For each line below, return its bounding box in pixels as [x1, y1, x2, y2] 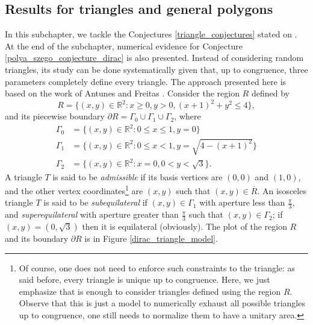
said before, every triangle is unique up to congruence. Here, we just [19, 273, 270, 286]
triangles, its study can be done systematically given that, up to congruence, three [5, 63, 308, 75]
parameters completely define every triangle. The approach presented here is [5, 75, 287, 87]
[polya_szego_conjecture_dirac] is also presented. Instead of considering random [5, 51, 304, 64]
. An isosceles [257, 184, 306, 197]
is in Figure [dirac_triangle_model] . [84, 232, 218, 244]
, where [174, 110, 201, 122]
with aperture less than [199, 196, 285, 209]
